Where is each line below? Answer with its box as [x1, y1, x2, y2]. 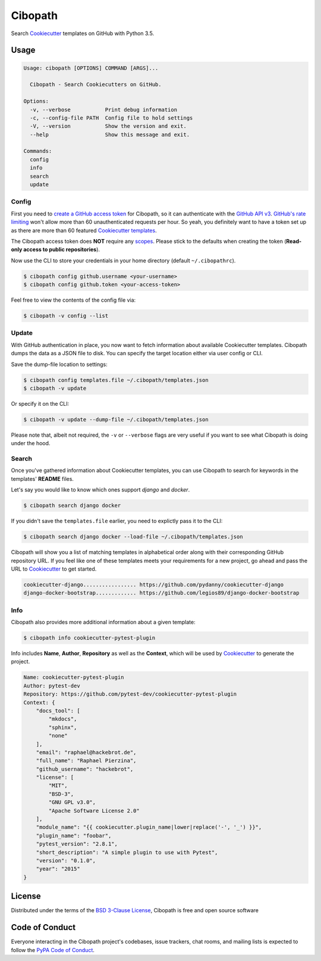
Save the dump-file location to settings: [11, 361, 108, 368]
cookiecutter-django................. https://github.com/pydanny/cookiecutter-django [23, 581, 284, 588]
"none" [48, 733, 68, 739]
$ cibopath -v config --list [23, 312, 109, 320]
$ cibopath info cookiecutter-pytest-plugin [23, 634, 156, 641]
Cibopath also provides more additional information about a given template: [11, 619, 196, 626]
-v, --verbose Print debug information [30, 106, 178, 113]
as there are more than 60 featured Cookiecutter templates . [11, 227, 157, 234]
